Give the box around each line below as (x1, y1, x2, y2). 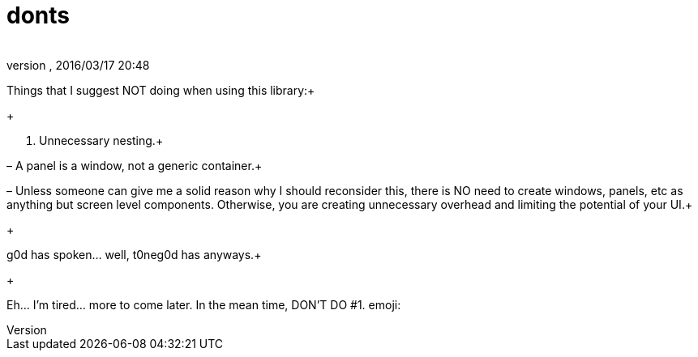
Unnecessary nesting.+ (39, 133, 164, 147)
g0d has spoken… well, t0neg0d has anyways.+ (6, 247, 262, 261)
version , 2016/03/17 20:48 (6, 57, 150, 72)
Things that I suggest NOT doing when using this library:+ (6, 83, 315, 97)
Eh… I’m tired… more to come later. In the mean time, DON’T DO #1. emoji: (6, 297, 401, 312)
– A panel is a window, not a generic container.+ (6, 158, 263, 172)
